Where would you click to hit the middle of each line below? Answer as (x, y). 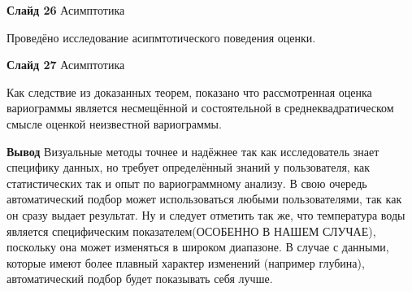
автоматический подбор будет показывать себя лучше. (140, 279)
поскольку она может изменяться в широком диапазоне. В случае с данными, (198, 247)
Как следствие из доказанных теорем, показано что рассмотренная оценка (189, 92)
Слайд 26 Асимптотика (66, 10)
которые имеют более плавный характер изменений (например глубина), (186, 262)
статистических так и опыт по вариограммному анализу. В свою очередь (187, 183)
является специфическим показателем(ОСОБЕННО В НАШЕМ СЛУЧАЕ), (191, 231)
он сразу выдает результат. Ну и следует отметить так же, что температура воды (206, 214)
